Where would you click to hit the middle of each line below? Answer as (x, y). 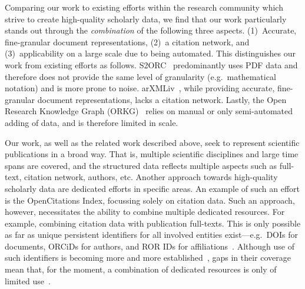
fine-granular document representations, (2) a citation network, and (127, 41)
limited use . (28, 280)
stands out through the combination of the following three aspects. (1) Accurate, (151, 30)
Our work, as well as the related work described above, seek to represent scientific (152, 142)
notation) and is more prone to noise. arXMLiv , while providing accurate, (140, 88)
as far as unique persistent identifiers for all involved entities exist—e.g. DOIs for (152, 235)
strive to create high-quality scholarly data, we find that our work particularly (146, 19)
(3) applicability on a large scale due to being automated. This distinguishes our (150, 53)
